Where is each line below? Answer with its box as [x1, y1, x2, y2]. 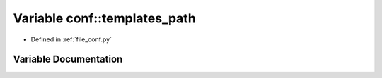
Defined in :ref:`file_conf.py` [30, 35, 112, 44]
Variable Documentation [13, 53, 123, 65]
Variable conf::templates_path [13, 11, 196, 26]
